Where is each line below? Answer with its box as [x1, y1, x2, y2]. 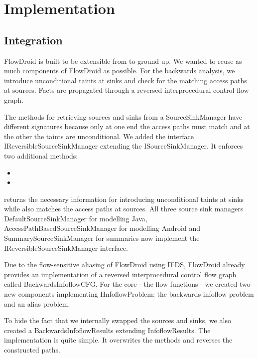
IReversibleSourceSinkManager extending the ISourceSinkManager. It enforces [4, 141, 243, 151]
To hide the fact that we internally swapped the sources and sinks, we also [4, 315, 231, 326]
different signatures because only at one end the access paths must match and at [4, 121, 250, 132]
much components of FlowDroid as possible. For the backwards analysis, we [4, 65, 235, 76]
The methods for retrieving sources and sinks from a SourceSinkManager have [4, 111, 243, 122]
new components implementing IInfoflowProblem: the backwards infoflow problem [4, 289, 254, 299]
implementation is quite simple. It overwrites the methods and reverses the [4, 335, 233, 345]
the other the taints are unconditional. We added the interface [4, 131, 194, 141]
